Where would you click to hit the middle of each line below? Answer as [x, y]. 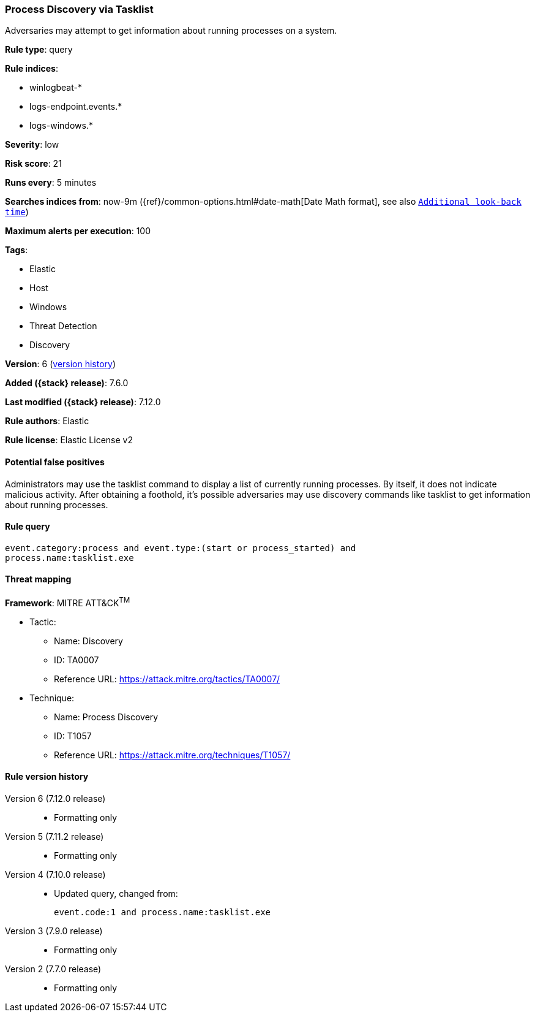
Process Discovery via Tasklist [79, 9]
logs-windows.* [61, 126]
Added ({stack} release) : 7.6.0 [67, 383]
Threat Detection [63, 326]
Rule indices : [32, 69]
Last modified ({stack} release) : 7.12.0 [83, 402]
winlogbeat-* [56, 88]
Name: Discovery [88, 641]
